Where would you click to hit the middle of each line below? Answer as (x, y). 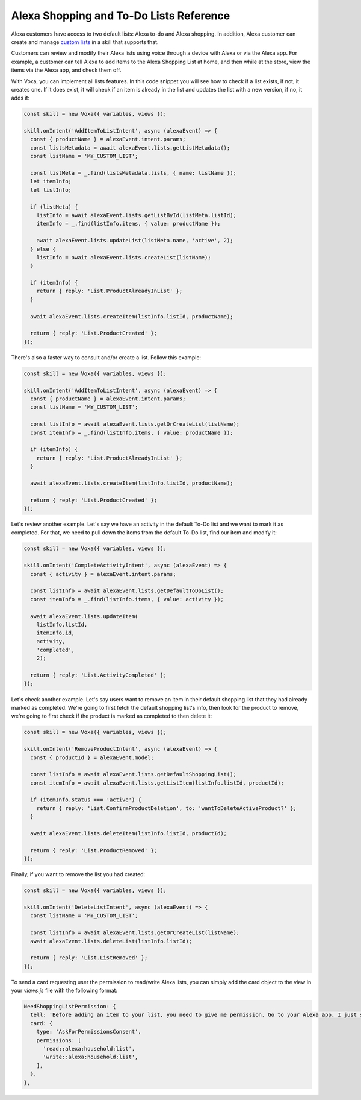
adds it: (20, 98)
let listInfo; (51, 190)
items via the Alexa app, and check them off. (66, 70)
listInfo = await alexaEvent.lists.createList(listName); (124, 257)
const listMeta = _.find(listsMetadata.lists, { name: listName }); (134, 173)
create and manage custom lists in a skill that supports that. (85, 42)
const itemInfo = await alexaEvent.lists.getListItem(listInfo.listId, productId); (157, 783)
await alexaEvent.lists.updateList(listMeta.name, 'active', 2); (135, 241)
